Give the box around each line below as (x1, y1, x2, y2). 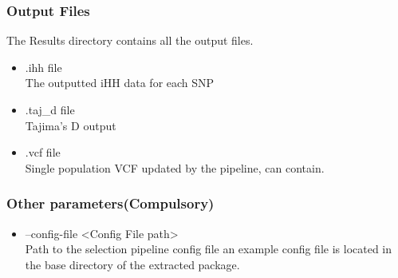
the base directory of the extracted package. (25, 256, 240, 272)
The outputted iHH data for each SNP (25, 74, 215, 91)
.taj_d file (25, 101, 75, 117)
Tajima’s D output (25, 117, 116, 133)
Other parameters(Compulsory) (6, 193, 215, 213)
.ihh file (25, 58, 62, 75)
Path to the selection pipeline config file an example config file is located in (25, 240, 392, 257)
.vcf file (25, 144, 61, 161)
